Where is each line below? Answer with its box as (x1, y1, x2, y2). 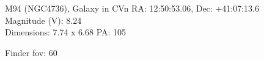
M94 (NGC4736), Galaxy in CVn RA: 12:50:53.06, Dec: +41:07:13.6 (5, 2, 259, 14)
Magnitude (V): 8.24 (5, 13, 82, 26)
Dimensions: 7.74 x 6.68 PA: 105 (5, 26, 127, 38)
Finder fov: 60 (5, 46, 57, 59)
